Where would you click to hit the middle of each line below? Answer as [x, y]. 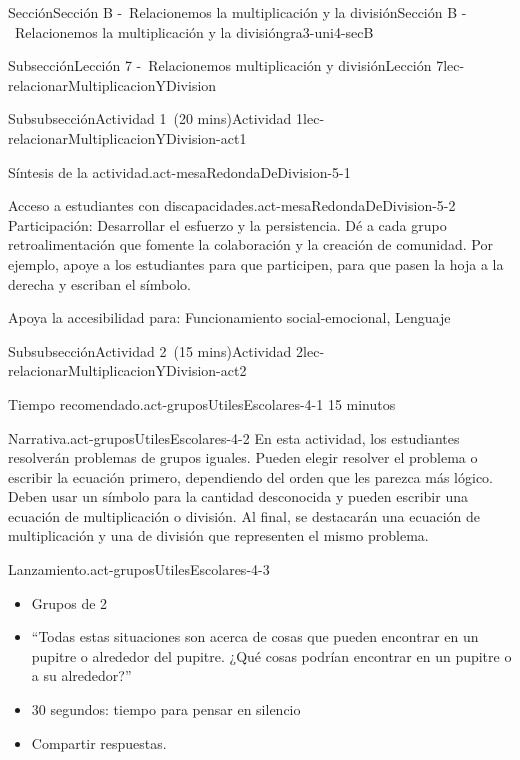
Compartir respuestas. [99, 742]
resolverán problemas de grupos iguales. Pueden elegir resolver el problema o [243, 457]
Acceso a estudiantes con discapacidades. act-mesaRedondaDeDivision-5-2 [232, 205]
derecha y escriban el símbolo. [99, 283]
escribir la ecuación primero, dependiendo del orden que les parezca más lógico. [250, 476]
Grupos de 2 [69, 602]
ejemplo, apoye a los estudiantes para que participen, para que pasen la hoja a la [256, 263]
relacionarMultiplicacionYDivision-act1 [127, 137]
